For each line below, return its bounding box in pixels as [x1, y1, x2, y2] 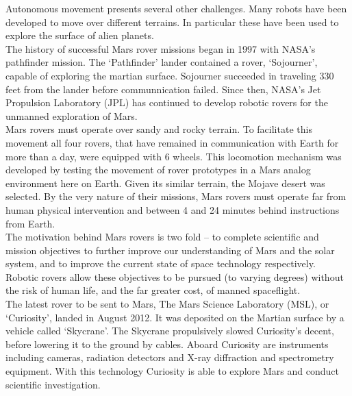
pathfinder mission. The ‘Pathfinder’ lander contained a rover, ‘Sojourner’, [5, 55, 318, 69]
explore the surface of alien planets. [5, 28, 154, 42]
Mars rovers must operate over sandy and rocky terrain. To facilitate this [5, 122, 312, 136]
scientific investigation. [5, 377, 101, 391]
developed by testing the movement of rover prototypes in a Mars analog [5, 162, 311, 177]
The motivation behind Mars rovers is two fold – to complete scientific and [5, 230, 319, 244]
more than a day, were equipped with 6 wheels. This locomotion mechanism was [5, 149, 342, 163]
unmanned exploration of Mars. [5, 108, 138, 123]
